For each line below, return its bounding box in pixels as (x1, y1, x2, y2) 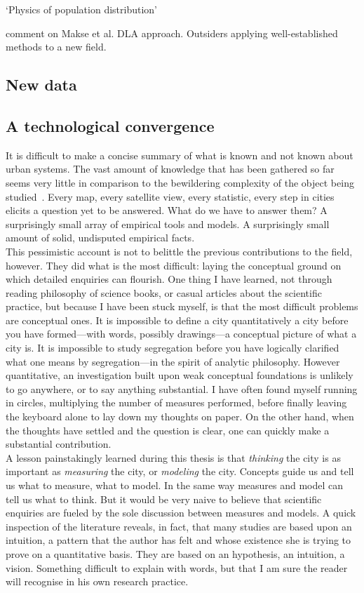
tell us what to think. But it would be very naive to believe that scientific (6, 491, 322, 506)
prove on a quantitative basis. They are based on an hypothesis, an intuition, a (6, 546, 345, 561)
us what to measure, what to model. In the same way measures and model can (6, 478, 344, 493)
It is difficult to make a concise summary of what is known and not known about (6, 147, 353, 162)
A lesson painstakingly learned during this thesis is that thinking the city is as (6, 450, 341, 465)
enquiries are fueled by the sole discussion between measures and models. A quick (6, 505, 356, 520)
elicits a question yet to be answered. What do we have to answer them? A (6, 203, 328, 218)
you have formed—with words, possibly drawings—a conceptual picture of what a (6, 326, 357, 341)
